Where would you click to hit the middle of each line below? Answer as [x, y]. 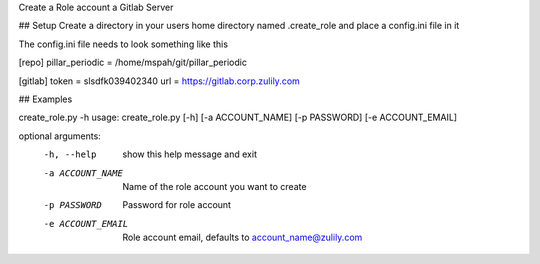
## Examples [45, 99]
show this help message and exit [189, 154]
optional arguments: [60, 136]
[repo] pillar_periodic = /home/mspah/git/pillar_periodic [132, 62]
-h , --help [70, 154]
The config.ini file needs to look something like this [123, 44]
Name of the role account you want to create [214, 186]
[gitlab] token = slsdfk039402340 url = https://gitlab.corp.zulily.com [159, 81]
